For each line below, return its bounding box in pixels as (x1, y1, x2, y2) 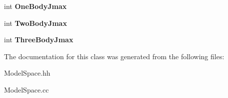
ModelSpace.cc (4, 84, 49, 95)
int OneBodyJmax (4, 1, 67, 11)
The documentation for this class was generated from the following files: (4, 51, 224, 61)
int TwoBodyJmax (4, 17, 67, 28)
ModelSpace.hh (4, 68, 50, 78)
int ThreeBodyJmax (4, 34, 73, 45)
